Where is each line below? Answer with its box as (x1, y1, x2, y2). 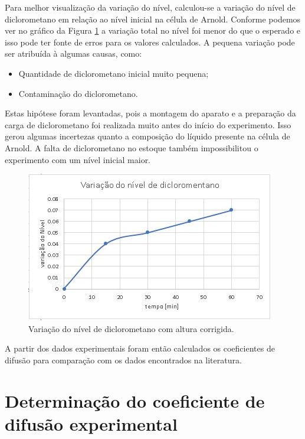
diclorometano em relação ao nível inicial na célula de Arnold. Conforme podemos (5, 12, 301, 25)
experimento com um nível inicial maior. (5, 153, 151, 165)
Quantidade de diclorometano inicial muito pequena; (18, 67, 209, 79)
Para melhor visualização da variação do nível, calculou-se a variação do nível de (5, 1, 296, 13)
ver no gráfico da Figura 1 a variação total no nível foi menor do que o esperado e (5, 24, 301, 37)
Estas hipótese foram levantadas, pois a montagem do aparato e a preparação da (5, 107, 296, 119)
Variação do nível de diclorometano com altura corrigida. (28, 322, 234, 334)
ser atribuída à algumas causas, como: (5, 47, 142, 60)
